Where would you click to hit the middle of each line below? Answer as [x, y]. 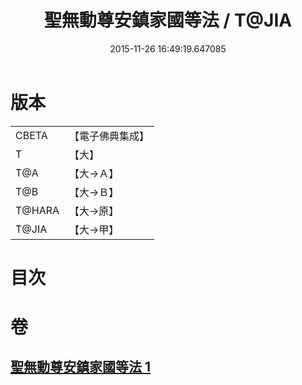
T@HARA [37, 210]
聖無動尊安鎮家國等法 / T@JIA [168, 20]
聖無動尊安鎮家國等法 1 [81, 367]
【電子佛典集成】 [109, 136]
